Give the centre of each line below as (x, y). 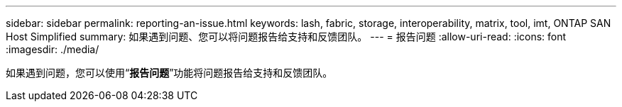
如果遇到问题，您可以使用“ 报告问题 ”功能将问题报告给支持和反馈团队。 (169, 73)
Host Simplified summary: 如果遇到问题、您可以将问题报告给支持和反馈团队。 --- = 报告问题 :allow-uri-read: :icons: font (286, 36)
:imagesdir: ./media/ (53, 49)
